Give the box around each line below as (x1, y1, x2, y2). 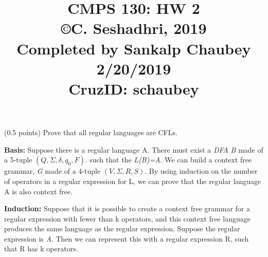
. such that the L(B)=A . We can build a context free (85, 154, 252, 165)
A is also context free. (4, 186, 73, 196)
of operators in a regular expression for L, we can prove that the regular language (4, 175, 261, 186)
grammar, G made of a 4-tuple (4, 166, 101, 176)
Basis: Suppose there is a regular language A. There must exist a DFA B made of (4, 144, 263, 155)
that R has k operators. (4, 243, 78, 254)
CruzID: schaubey (68, 78, 199, 99)
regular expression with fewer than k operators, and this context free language (4, 213, 251, 224)
